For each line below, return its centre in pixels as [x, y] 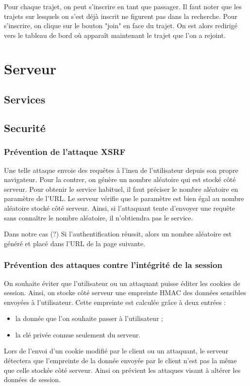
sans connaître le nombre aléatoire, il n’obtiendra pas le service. [99, 217]
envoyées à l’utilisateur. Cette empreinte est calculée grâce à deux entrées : [115, 302]
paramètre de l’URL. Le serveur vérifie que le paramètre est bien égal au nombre [124, 198]
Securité [25, 127]
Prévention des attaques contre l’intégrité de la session [113, 265]
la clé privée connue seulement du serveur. [78, 334]
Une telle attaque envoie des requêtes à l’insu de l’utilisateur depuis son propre [121, 170]
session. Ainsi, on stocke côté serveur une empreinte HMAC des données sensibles [125, 293]
